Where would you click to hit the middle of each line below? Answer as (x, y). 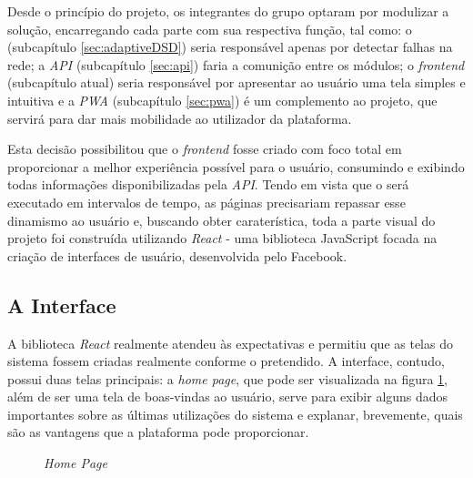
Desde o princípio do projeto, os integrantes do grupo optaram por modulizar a (228, 11)
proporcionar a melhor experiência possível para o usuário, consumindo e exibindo (236, 166)
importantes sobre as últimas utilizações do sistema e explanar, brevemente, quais (235, 414)
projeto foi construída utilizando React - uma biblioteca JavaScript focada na (222, 238)
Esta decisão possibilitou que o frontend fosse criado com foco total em (205, 149)
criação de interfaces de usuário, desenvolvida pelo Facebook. (177, 255)
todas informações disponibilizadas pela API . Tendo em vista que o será (208, 184)
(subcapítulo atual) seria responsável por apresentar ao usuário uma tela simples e (236, 82)
